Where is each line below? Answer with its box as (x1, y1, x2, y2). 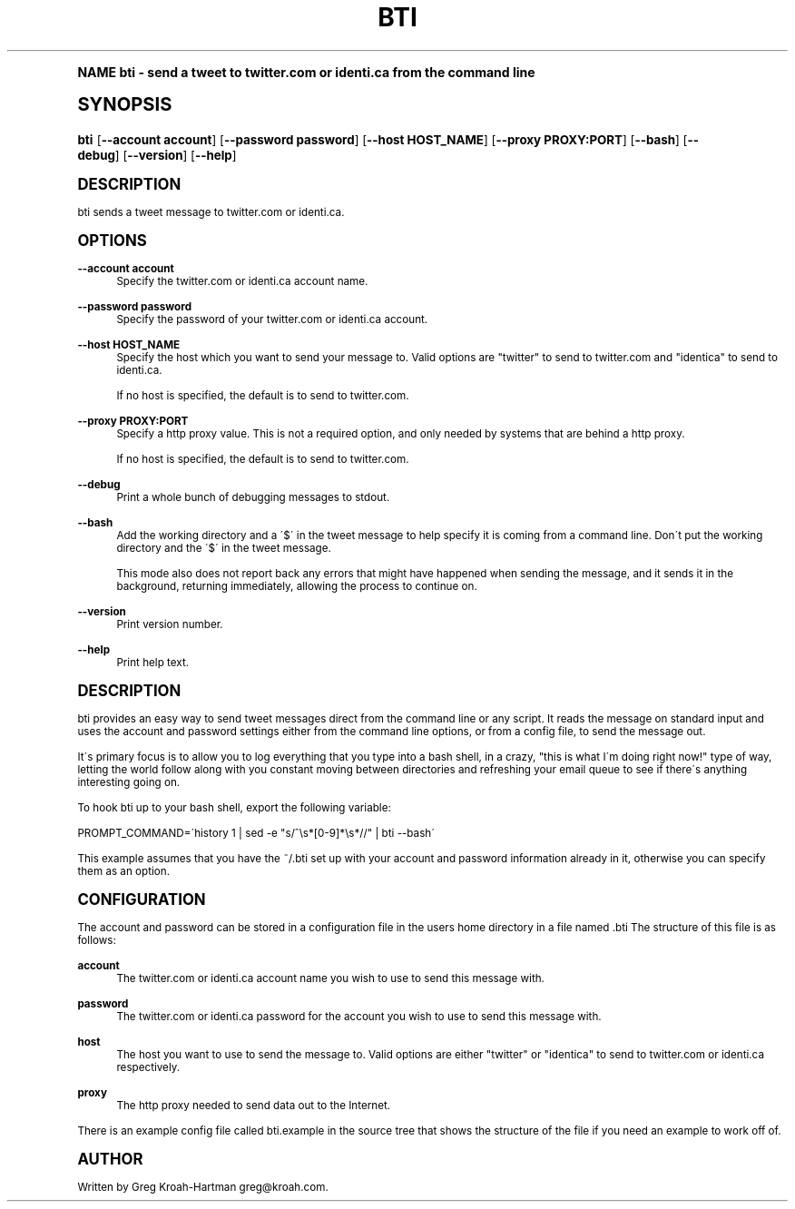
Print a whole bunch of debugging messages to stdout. (116, 490, 390, 504)
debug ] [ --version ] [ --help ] (77, 147, 237, 162)
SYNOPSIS (77, 92, 172, 115)
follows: (77, 933, 116, 947)
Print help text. (116, 655, 190, 669)
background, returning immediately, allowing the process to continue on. (116, 579, 477, 593)
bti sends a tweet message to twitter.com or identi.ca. (77, 205, 345, 219)
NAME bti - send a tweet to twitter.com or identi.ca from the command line (77, 64, 535, 80)
